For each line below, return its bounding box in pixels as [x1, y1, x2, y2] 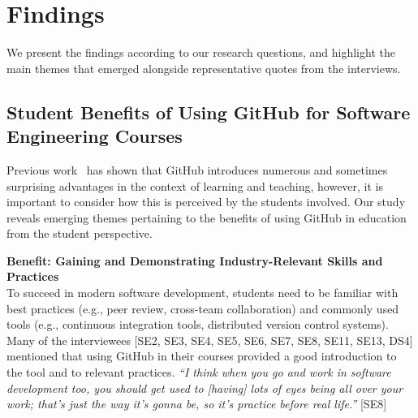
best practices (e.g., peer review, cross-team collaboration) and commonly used [6, 299, 399, 317]
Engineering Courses [6, 123, 183, 149]
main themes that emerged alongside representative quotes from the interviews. [6, 59, 401, 76]
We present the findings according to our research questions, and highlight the [6, 44, 395, 61]
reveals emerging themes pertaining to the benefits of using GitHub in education [6, 209, 407, 226]
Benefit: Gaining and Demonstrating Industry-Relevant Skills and [6, 252, 383, 269]
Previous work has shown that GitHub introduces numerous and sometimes [6, 161, 388, 178]
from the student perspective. [6, 225, 153, 242]
